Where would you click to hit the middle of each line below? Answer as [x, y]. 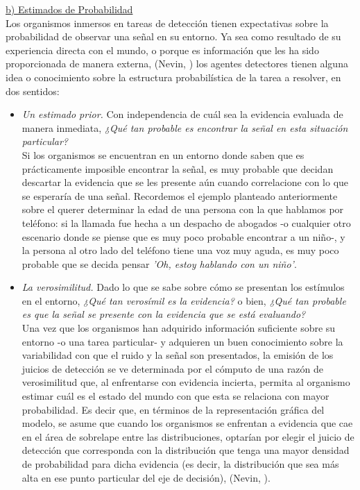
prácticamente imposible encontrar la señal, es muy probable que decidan [178, 168]
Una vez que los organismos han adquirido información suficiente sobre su [179, 328]
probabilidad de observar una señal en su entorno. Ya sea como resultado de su [173, 36]
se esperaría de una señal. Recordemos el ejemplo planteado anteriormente [180, 195]
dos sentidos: [33, 91]
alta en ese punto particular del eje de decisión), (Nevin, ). [146, 477]
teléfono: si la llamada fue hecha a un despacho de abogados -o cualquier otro [186, 222]
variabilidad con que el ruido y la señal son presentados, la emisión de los [178, 355]
